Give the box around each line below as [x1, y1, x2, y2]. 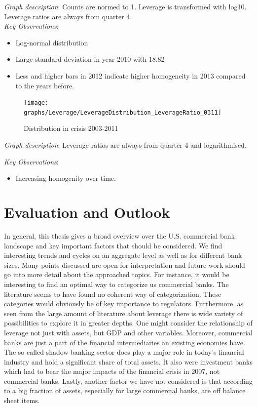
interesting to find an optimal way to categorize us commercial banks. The [4, 279, 229, 289]
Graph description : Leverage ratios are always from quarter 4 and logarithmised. [4, 140, 247, 150]
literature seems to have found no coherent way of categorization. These [4, 288, 221, 299]
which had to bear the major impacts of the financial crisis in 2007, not [4, 366, 220, 376]
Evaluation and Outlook [4, 202, 170, 222]
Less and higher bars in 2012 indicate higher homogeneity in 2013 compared [15, 70, 246, 81]
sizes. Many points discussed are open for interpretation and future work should [4, 259, 245, 270]
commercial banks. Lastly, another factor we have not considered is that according [4, 375, 253, 386]
